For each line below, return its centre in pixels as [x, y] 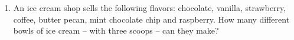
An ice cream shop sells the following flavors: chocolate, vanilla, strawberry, [150, 8]
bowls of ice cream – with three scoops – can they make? [116, 30]
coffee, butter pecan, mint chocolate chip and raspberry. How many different [151, 19]
